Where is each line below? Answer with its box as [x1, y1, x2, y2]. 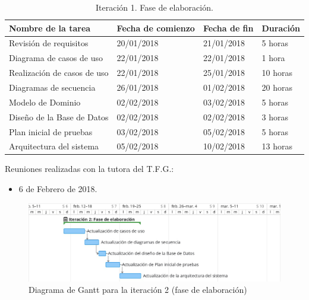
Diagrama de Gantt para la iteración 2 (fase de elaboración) [29, 283, 247, 296]
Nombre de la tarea [9, 21, 91, 34]
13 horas [261, 140, 292, 152]
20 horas [261, 81, 292, 93]
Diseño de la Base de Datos [9, 110, 109, 123]
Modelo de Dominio [9, 95, 81, 108]
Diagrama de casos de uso [9, 52, 103, 64]
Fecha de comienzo [116, 21, 195, 34]
